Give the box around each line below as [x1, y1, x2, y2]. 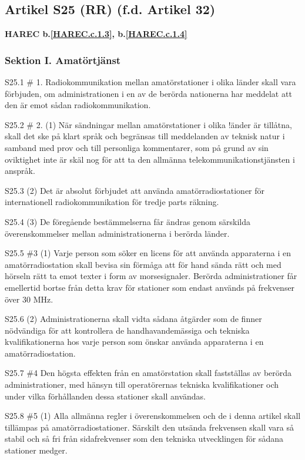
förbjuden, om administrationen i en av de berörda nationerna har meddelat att [5, 87, 292, 99]
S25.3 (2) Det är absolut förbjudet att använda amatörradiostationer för [5, 184, 265, 196]
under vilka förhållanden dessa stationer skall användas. [5, 390, 206, 402]
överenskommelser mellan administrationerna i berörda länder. [5, 227, 230, 239]
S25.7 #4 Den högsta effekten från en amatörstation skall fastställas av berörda [5, 367, 292, 379]
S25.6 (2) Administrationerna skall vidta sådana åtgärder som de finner [5, 313, 262, 325]
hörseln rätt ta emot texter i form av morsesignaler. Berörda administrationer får [5, 270, 297, 282]
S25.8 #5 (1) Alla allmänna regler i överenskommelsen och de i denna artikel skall [5, 409, 301, 422]
